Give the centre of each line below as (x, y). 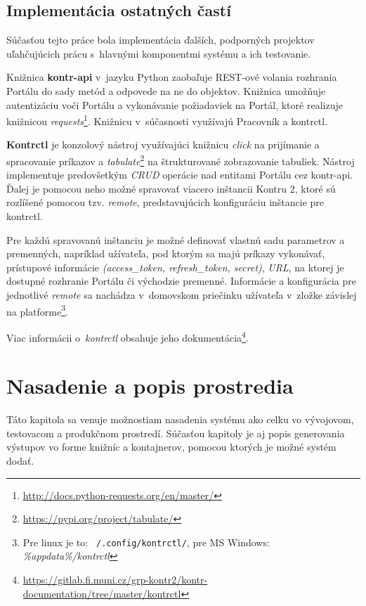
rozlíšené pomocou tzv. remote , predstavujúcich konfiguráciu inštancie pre (165, 202)
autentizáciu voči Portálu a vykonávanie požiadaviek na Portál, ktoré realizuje (175, 104)
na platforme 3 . (37, 310)
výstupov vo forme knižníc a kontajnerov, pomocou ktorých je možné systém (171, 447)
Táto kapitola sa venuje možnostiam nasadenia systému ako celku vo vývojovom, (180, 419)
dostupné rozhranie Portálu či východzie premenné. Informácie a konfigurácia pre (181, 281)
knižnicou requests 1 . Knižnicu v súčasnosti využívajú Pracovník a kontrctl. (167, 120)
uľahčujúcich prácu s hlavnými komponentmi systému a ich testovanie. (159, 53)
